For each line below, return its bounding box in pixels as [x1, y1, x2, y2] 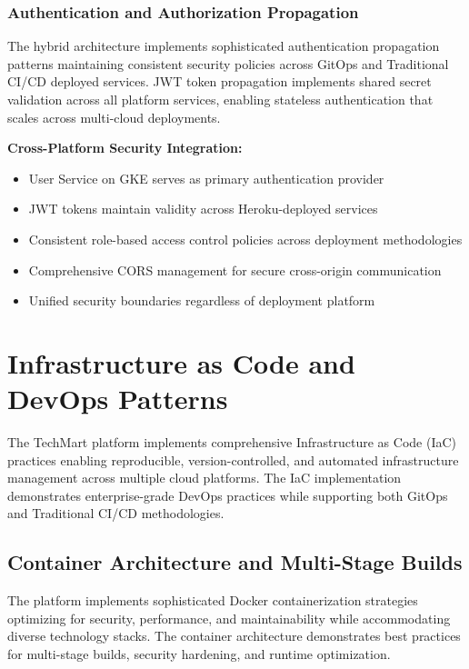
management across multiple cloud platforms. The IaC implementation [7, 468, 402, 487]
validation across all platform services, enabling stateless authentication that [7, 90, 434, 108]
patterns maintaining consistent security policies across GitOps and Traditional [7, 54, 449, 73]
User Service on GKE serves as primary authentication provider [28, 168, 384, 187]
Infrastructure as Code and [7, 344, 355, 381]
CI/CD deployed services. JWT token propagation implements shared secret [7, 72, 432, 91]
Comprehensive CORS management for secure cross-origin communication [28, 260, 442, 279]
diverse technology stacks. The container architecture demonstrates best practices [7, 626, 461, 645]
